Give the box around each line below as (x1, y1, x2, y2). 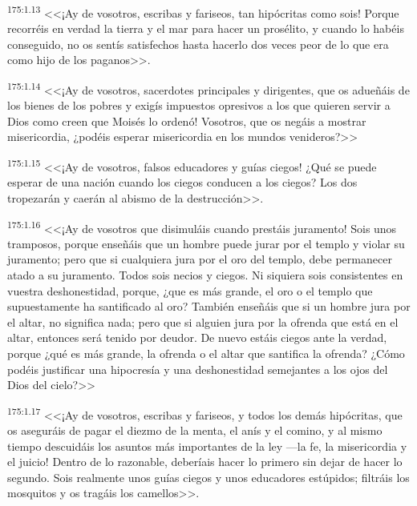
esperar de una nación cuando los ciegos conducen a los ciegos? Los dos (7, 174, 358, 191)
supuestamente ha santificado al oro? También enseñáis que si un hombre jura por (7, 298, 411, 315)
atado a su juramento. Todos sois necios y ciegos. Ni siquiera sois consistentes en (7, 266, 403, 283)
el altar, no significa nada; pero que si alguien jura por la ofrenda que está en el (7, 313, 399, 330)
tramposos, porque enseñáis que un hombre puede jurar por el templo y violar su (7, 235, 405, 251)
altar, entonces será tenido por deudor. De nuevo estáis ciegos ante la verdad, (7, 329, 387, 346)
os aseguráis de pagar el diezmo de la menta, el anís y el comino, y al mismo (7, 421, 383, 438)
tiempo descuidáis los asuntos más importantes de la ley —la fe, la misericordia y (7, 437, 407, 454)
